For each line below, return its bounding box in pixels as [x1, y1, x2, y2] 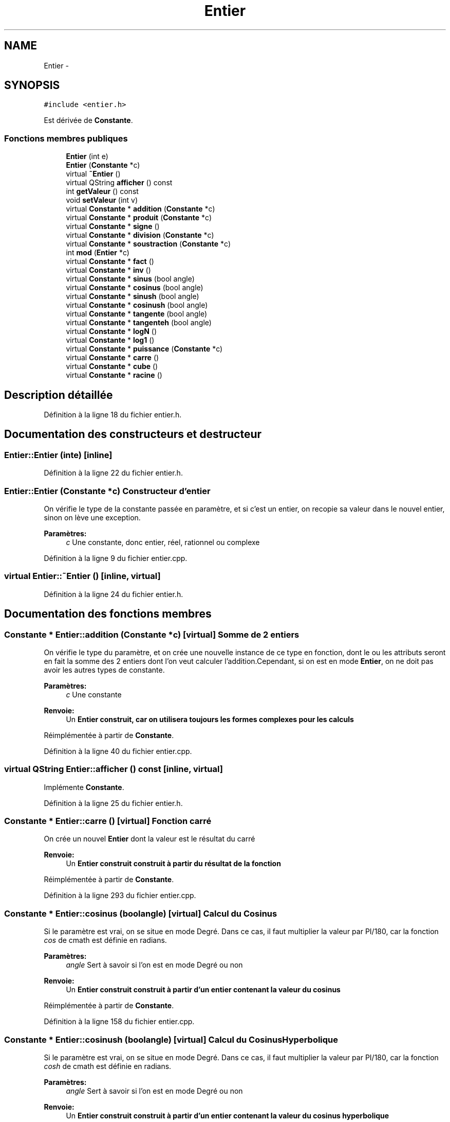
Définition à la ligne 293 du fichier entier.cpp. [44, 891, 196, 900]
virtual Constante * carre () [66, 353, 159, 362]
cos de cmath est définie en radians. [44, 936, 167, 945]
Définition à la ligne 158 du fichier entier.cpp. [44, 1017, 195, 1026]
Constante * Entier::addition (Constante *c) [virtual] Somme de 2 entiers [4, 629, 299, 640]
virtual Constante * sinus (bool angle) [66, 274, 195, 284]
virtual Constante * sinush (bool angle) [66, 292, 199, 301]
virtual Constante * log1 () [66, 336, 155, 345]
